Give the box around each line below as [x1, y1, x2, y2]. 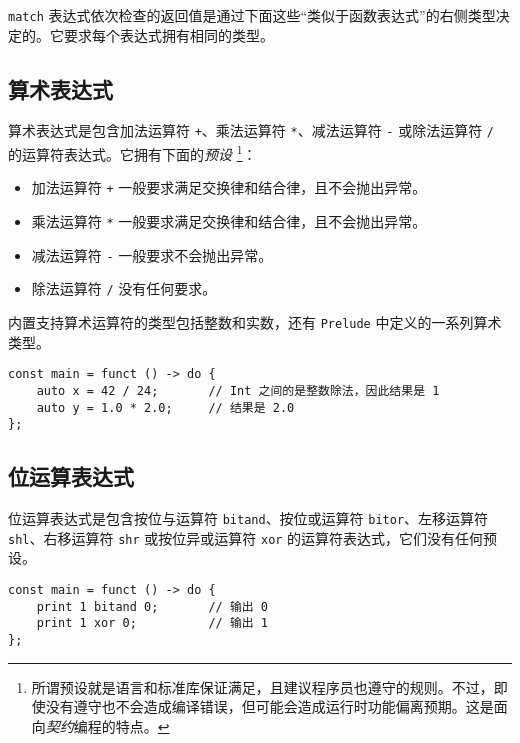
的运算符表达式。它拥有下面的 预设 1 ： [8, 141, 257, 164]
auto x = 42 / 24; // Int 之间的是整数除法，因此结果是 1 [36, 383, 440, 398]
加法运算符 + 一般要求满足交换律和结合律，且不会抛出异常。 [31, 177, 427, 198]
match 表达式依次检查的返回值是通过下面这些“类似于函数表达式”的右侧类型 [8, 5, 496, 25]
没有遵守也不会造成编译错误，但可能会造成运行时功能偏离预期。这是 [45, 696, 494, 717]
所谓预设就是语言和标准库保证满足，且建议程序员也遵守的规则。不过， [31, 676, 494, 697]
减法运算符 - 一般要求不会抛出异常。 [31, 244, 273, 265]
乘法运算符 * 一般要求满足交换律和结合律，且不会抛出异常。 [31, 211, 427, 232]
